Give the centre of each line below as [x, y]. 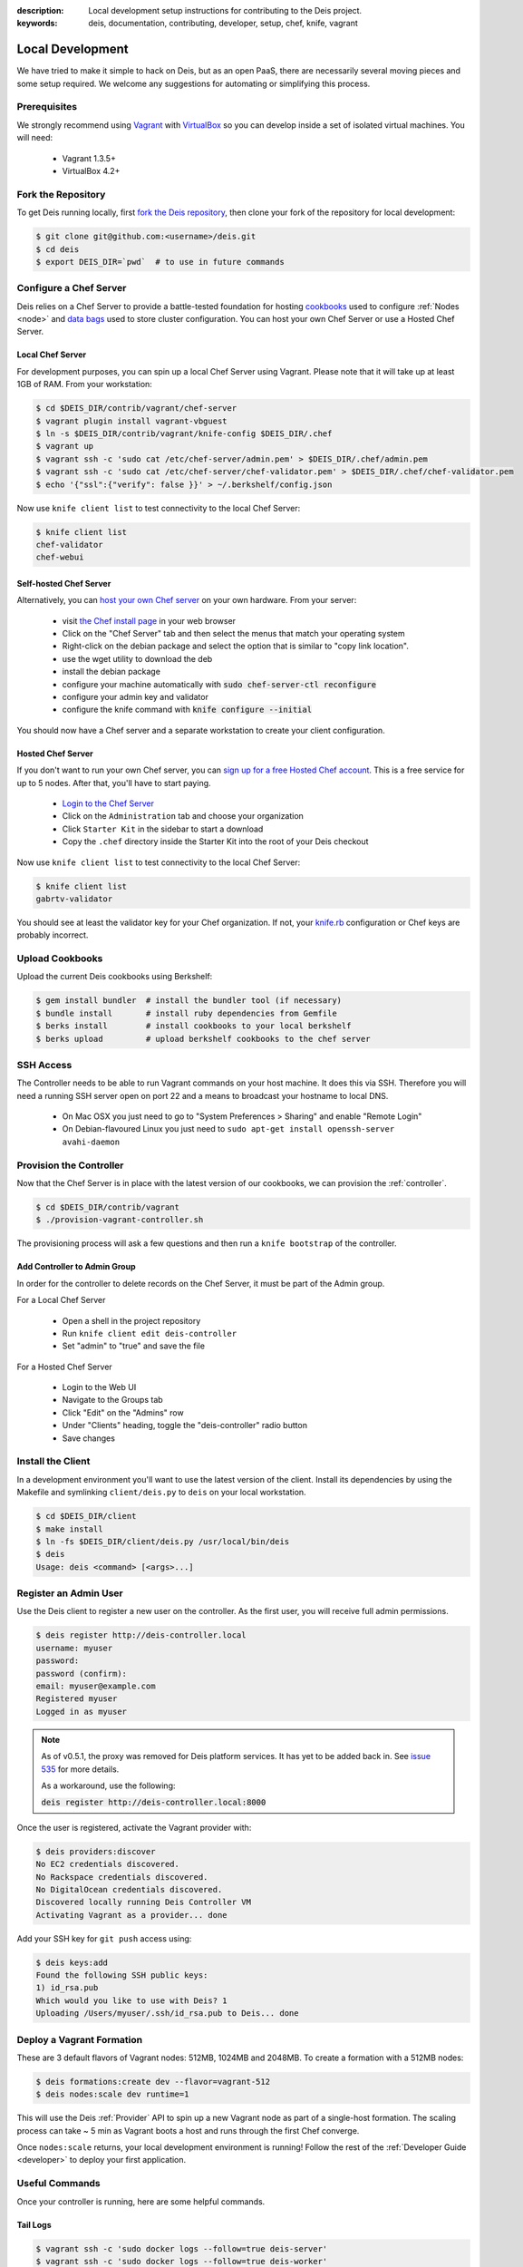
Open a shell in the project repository [131, 1320]
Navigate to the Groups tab [112, 1400]
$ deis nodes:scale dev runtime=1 [112, 2094]
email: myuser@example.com [96, 1686]
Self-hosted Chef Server [64, 583]
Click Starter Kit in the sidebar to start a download [163, 829]
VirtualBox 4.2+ [91, 171]
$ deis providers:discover [96, 1851]
